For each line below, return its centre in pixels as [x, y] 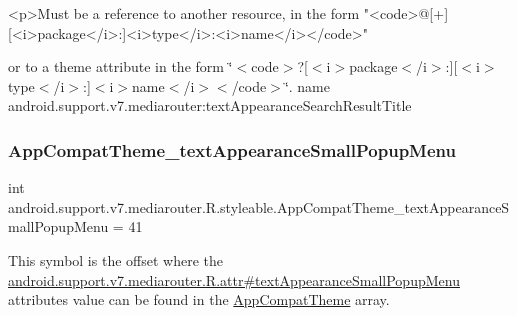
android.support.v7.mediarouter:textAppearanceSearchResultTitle [210, 105]
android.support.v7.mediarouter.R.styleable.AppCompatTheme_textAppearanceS [259, 206]
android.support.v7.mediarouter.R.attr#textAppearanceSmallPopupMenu [234, 279]
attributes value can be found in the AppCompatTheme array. [199, 299]
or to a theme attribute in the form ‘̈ [120, 66]
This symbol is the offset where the [115, 259]
